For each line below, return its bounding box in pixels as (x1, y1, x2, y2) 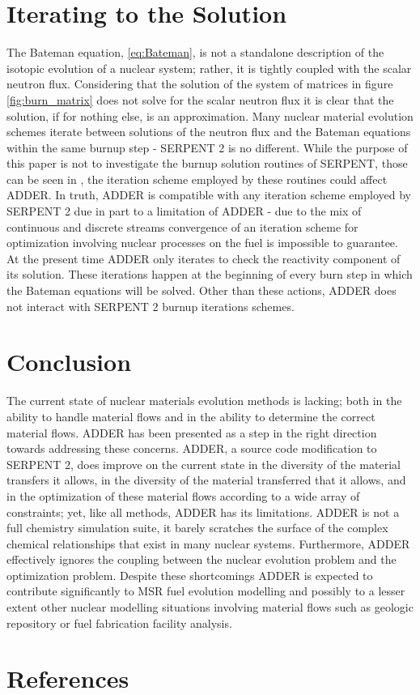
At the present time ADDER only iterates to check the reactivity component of (6, 249, 401, 266)
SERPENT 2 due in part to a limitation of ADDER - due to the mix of (6, 203, 362, 220)
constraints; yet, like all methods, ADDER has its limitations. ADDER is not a (6, 503, 400, 520)
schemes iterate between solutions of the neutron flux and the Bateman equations (6, 123, 411, 140)
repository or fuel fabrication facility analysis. (6, 614, 232, 631)
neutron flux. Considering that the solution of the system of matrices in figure (6, 75, 393, 92)
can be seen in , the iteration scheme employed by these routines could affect (6, 170, 388, 187)
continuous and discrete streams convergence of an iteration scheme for (6, 218, 358, 235)
